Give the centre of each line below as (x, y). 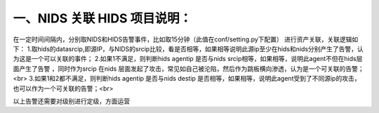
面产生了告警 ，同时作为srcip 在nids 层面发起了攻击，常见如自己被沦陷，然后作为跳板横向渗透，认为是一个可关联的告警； (188, 68)
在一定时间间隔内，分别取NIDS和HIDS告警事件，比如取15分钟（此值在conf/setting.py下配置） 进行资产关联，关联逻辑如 (186, 39)
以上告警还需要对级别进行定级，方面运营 (71, 101)
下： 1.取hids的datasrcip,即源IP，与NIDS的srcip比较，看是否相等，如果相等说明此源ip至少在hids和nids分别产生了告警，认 (188, 48)
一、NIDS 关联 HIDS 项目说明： (102, 18)
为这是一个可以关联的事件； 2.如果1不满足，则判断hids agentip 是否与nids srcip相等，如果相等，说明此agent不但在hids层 (188, 59)
